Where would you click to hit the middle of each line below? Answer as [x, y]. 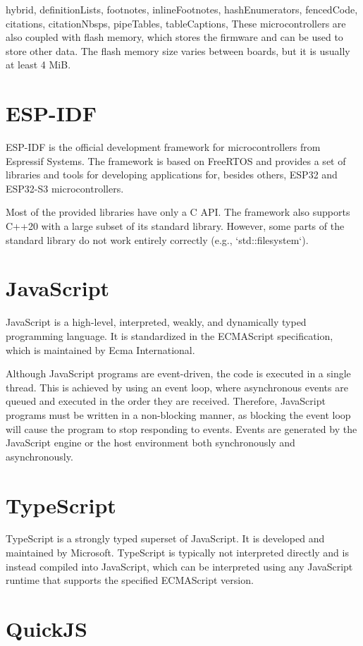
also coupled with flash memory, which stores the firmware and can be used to [174, 37]
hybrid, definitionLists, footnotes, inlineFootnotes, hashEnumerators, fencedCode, [182, 9]
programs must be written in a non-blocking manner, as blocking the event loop [178, 414]
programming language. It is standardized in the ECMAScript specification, [170, 335]
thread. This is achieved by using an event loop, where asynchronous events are [177, 387]
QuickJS [47, 628]
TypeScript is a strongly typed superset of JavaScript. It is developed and [165, 538]
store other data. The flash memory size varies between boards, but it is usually [178, 50]
